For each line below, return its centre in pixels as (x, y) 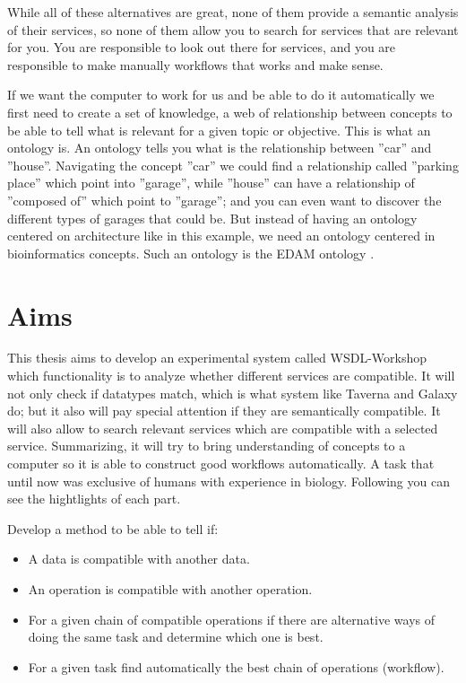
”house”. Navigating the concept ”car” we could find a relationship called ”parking (233, 165)
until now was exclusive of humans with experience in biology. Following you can (229, 481)
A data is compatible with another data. (139, 559)
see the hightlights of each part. (94, 499)
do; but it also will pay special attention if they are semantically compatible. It (224, 411)
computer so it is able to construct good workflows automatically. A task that (221, 463)
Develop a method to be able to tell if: (113, 528)
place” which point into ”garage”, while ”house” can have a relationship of (211, 183)
